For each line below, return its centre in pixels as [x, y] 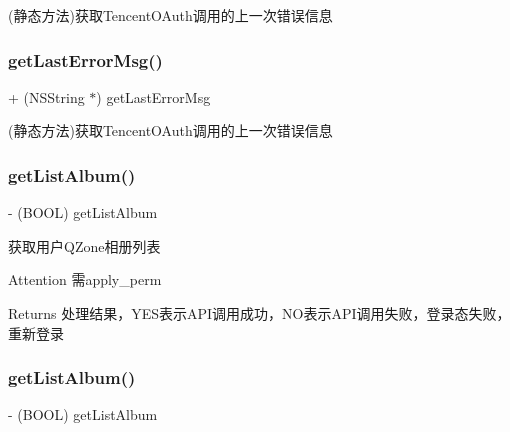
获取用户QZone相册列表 [84, 245]
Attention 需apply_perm [85, 279]
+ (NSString [46, 96]
